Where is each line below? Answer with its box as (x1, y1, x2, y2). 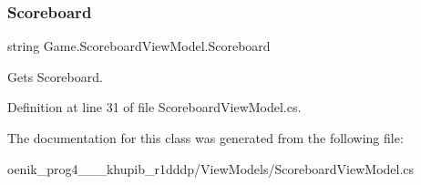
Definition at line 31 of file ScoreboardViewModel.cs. (7, 98, 302, 117)
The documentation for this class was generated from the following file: (7, 128, 404, 147)
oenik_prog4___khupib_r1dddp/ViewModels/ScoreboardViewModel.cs (7, 159, 415, 178)
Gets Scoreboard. (7, 67, 103, 86)
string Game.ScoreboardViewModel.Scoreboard (7, 36, 271, 56)
